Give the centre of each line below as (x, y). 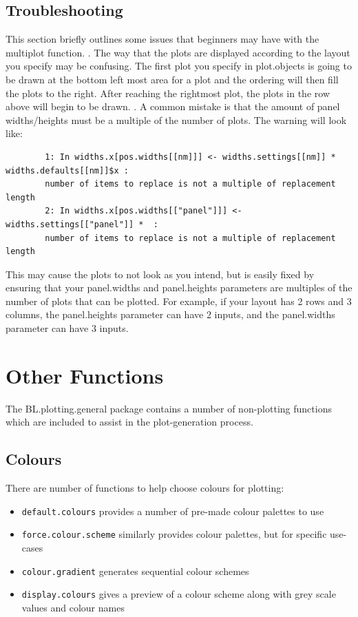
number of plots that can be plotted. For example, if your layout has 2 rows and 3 (179, 301)
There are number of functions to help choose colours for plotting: (145, 488)
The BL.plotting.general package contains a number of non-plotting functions (169, 408)
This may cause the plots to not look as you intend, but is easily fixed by (160, 274)
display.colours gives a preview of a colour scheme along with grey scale (179, 594)
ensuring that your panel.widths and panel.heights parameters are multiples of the (179, 287)
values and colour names (73, 607)
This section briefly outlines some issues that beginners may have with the (162, 39)
